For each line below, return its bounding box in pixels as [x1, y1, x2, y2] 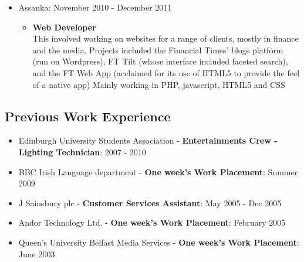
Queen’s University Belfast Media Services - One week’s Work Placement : [18, 236, 299, 248]
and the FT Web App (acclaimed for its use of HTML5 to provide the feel [32, 66, 300, 79]
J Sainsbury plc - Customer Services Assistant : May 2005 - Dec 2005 [18, 196, 282, 209]
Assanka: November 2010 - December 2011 [18, 1, 172, 13]
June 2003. [18, 247, 58, 260]
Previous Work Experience [5, 107, 171, 125]
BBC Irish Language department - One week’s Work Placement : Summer [18, 165, 298, 178]
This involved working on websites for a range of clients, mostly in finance [32, 32, 299, 45]
